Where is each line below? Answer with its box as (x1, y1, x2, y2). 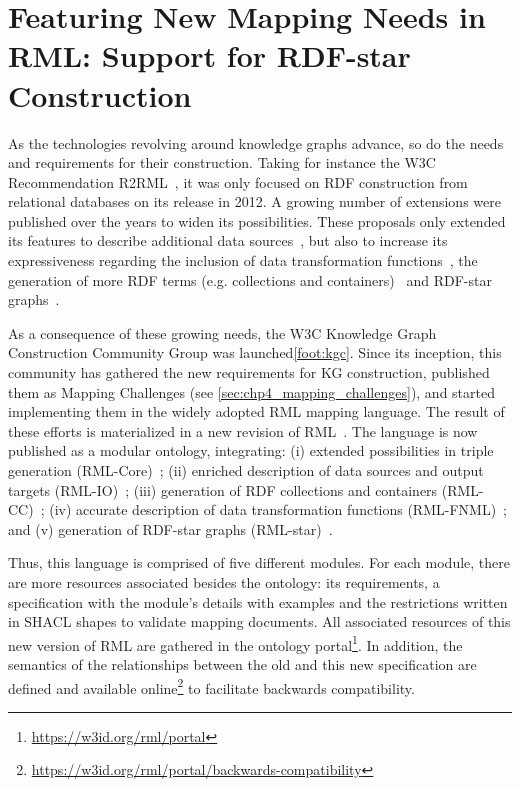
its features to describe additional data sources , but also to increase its (8, 230, 448, 251)
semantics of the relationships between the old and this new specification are (8, 654, 477, 674)
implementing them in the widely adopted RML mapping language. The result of (8, 401, 505, 422)
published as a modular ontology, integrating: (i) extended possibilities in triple (8, 440, 494, 461)
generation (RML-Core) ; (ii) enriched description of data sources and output (8, 460, 484, 480)
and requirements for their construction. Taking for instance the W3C (8, 152, 436, 173)
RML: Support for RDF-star (8, 35, 411, 76)
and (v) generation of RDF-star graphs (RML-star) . (8, 518, 333, 539)
